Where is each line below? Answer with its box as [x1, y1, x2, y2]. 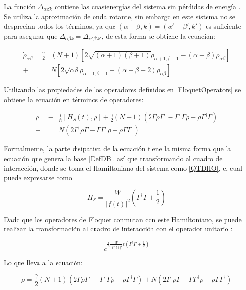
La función [4, 1, 36, 11]
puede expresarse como [4, 172, 72, 183]
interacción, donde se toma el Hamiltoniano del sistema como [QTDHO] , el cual [4, 163, 242, 173]
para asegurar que [4, 30, 57, 41]
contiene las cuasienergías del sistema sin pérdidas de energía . [54, 1, 241, 11]
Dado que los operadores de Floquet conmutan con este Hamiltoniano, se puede [4, 214, 242, 224]
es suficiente [206, 21, 242, 31]
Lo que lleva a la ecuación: [4, 257, 83, 267]
